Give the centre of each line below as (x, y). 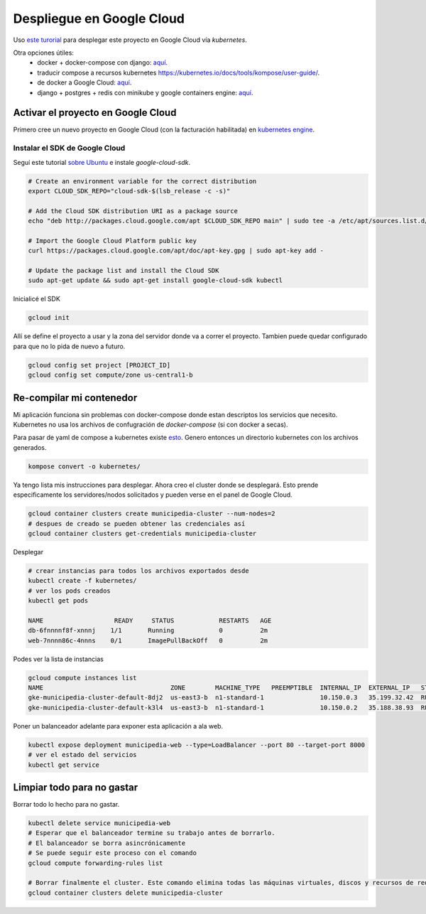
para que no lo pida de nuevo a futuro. (69, 346)
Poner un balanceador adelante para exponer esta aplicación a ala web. (118, 726)
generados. (30, 447)
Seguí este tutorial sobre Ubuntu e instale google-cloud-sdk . (102, 162)
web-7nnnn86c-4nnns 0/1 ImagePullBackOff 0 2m (148, 640)
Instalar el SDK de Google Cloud (69, 148)
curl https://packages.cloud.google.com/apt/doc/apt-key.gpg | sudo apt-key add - (176, 251)
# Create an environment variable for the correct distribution (142, 181)
